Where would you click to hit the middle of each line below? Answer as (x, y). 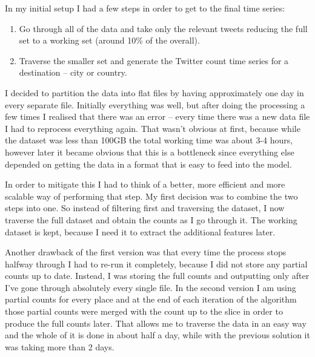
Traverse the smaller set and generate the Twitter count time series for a (154, 60)
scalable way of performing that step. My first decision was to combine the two (151, 196)
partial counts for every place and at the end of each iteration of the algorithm (151, 299)
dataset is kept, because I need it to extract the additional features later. (140, 231)
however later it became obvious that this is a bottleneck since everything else (150, 152)
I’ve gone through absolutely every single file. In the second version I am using (151, 287)
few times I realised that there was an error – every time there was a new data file (157, 116)
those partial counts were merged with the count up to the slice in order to (144, 311)
